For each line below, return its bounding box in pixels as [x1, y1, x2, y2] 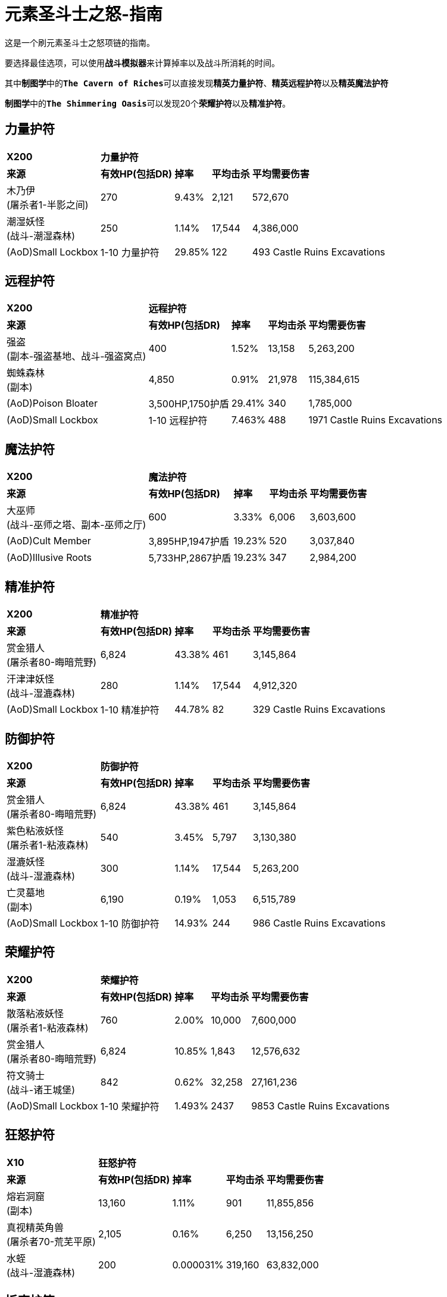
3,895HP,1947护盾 [148, 535, 230, 548]
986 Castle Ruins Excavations [252, 916, 386, 929]
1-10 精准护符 [100, 704, 160, 716]
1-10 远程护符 [148, 414, 208, 427]
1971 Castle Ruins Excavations [308, 414, 443, 426]
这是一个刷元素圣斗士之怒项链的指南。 [5, 37, 155, 48]
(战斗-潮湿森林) [7, 229, 76, 242]
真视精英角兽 [7, 1221, 64, 1233]
